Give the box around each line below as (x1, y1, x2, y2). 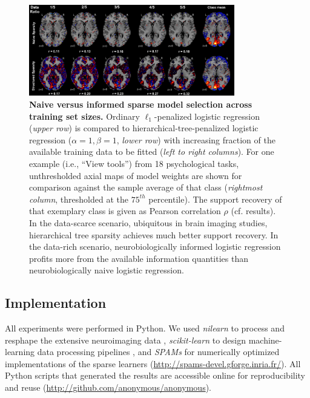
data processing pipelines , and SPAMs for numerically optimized (37, 345, 280, 358)
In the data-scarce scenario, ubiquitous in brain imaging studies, (29, 216, 268, 229)
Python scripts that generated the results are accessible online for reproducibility (5, 369, 306, 382)
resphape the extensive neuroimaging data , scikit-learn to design (5, 333, 246, 346)
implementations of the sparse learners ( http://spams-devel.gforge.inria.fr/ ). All (5, 357, 301, 370)
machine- (248, 333, 282, 346)
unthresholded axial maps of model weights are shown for (29, 169, 242, 181)
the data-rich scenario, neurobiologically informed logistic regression (29, 240, 281, 253)
